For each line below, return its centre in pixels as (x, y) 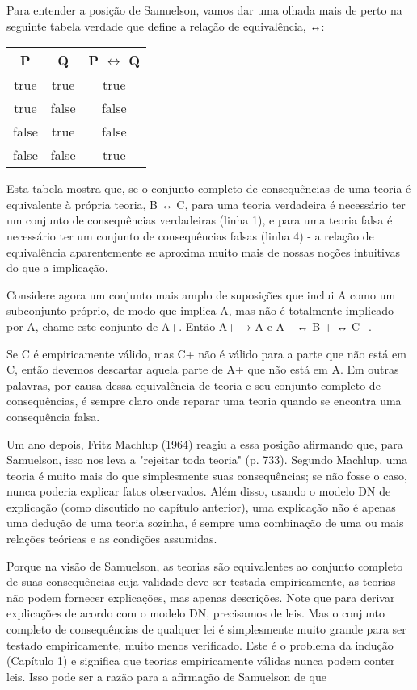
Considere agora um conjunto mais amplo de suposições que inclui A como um (201, 294)
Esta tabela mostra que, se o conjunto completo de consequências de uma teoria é (209, 188)
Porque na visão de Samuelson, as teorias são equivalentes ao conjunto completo (205, 565)
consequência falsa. (53, 416)
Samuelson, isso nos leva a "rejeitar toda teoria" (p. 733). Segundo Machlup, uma (207, 460)
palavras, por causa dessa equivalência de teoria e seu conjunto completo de (194, 385)
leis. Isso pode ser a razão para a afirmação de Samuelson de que (166, 676)
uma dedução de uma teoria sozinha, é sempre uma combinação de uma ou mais (205, 523)
